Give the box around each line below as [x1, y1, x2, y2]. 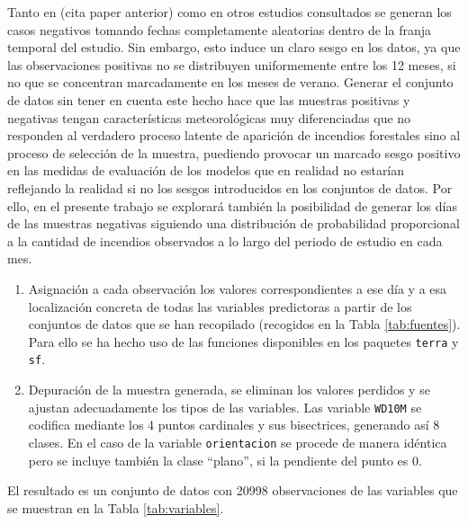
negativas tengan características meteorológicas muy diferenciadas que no [7, 108, 411, 127]
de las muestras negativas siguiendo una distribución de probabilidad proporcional [7, 214, 460, 233]
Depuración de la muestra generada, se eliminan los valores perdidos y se [28, 380, 430, 398]
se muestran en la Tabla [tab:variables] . [7, 498, 224, 517]
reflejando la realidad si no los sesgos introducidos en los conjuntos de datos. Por [7, 178, 453, 197]
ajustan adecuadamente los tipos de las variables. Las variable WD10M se [28, 397, 422, 416]
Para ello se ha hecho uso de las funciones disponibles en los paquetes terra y [28, 332, 459, 351]
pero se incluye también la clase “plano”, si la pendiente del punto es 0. [28, 450, 422, 469]
